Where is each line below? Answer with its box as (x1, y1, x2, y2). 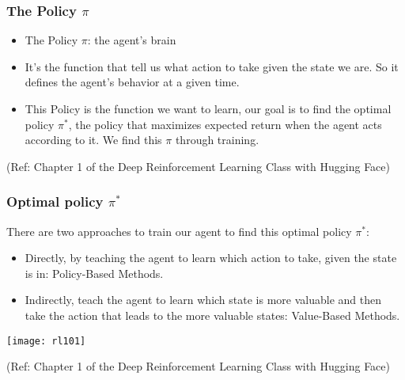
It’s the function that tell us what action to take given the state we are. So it (25, 58, 399, 74)
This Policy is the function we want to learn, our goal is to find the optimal (25, 101, 392, 116)
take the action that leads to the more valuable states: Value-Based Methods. (25, 306, 400, 323)
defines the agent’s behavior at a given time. (25, 74, 240, 90)
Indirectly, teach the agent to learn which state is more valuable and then (25, 291, 381, 308)
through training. (175, 131, 259, 148)
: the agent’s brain (87, 32, 176, 48)
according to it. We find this (25, 131, 162, 148)
